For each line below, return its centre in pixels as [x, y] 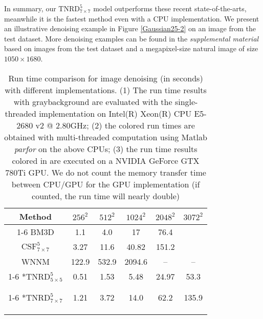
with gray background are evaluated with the [93, 101]
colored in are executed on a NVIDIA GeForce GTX [106, 160]
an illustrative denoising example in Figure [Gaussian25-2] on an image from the [130, 28]
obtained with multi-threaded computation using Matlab [106, 137]
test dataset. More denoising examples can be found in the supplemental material [131, 38]
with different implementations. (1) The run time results [106, 90]
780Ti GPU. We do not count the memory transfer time [106, 172]
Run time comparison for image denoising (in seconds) [106, 78]
